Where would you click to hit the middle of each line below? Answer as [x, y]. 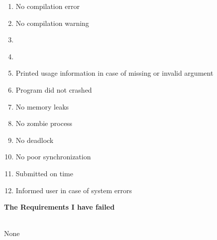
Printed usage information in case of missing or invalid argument [114, 73]
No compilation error [48, 6]
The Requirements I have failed [59, 207]
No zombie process [44, 123]
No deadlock [35, 140]
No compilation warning [52, 23]
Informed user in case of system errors [74, 190]
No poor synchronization [53, 157]
